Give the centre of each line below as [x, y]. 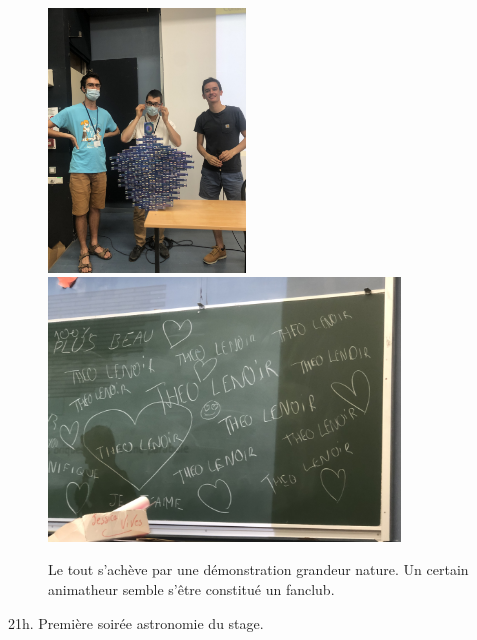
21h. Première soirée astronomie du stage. [136, 622]
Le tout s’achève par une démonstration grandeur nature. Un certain [258, 569]
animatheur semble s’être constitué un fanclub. [191, 588]
